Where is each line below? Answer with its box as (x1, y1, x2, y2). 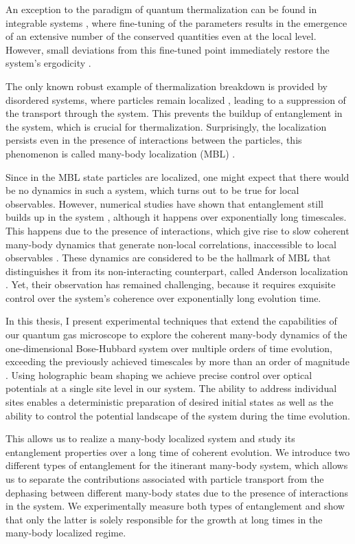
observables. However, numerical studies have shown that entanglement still (5, 196, 323, 210)
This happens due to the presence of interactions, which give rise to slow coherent (5, 223, 350, 237)
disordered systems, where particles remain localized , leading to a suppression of (5, 92, 346, 107)
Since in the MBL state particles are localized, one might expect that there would (5, 169, 350, 184)
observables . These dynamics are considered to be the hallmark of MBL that (5, 250, 331, 265)
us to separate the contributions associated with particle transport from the (5, 472, 324, 486)
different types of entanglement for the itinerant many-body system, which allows (5, 458, 348, 472)
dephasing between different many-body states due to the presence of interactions (5, 485, 349, 499)
